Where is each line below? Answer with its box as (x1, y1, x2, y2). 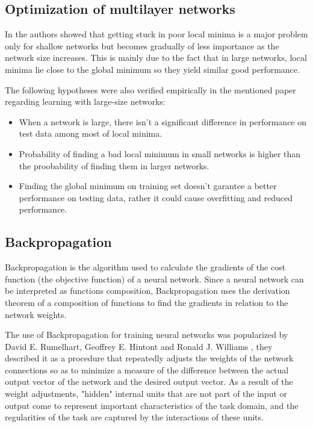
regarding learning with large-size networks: (5, 95, 166, 108)
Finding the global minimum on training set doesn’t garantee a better (19, 179, 277, 192)
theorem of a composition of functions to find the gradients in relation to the (5, 296, 288, 308)
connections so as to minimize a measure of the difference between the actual (5, 363, 289, 376)
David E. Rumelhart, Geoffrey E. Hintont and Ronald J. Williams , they (5, 340, 273, 352)
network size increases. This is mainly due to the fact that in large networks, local (5, 51, 307, 64)
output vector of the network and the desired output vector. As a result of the (5, 375, 293, 388)
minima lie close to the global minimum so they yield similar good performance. (5, 63, 300, 75)
